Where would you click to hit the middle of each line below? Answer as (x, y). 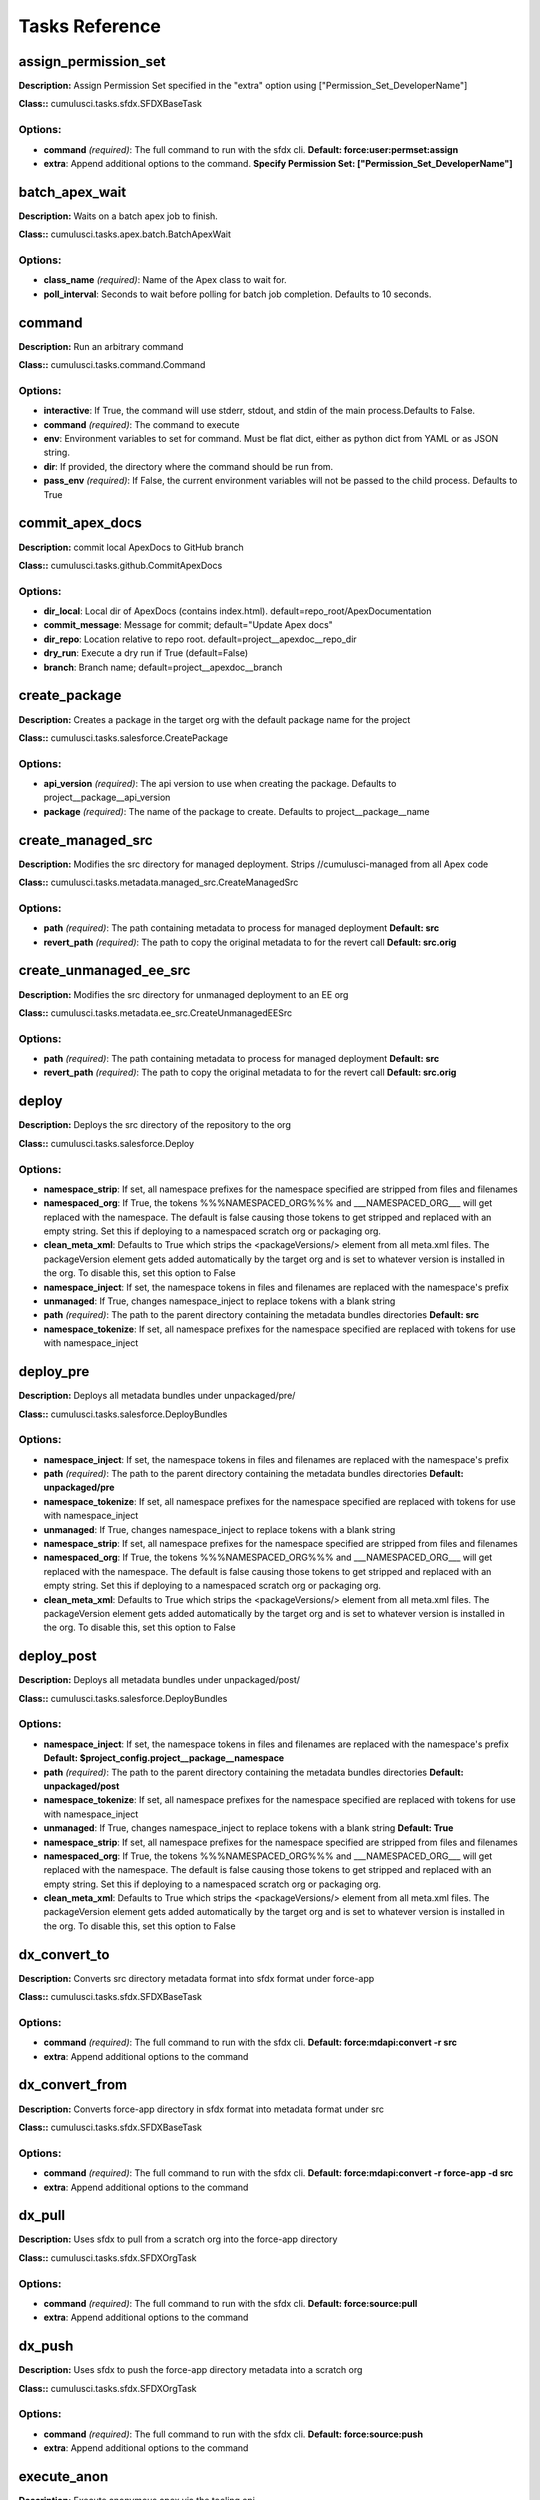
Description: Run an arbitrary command (101, 346)
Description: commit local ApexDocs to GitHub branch (131, 547)
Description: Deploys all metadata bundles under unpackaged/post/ (159, 1680)
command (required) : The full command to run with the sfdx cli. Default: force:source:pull (230, 2303)
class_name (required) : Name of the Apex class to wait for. (165, 280)
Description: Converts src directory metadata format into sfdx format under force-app (196, 1978)
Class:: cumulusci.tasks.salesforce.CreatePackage (123, 737)
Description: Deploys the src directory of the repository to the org (155, 1125)
